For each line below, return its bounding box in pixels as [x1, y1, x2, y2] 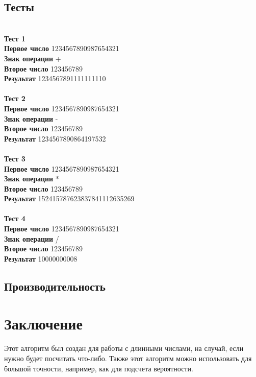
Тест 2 [4, 93, 25, 104]
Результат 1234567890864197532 [4, 133, 106, 144]
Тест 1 [4, 33, 25, 43]
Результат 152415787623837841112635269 [4, 193, 135, 204]
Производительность [4, 278, 106, 294]
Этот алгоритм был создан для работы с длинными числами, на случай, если [4, 343, 244, 354]
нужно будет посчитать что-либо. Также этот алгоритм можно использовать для [4, 352, 252, 363]
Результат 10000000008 [4, 253, 78, 264]
